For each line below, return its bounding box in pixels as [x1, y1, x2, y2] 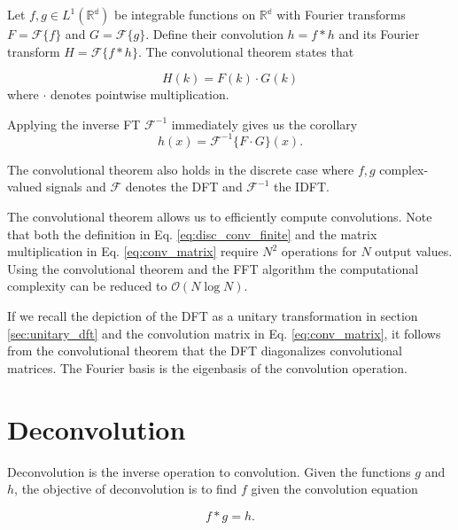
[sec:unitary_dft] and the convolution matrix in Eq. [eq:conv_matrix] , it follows [7, 323, 441, 342]
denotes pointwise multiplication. [50, 85, 229, 104]
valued [7, 177, 43, 196]
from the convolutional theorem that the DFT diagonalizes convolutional [7, 341, 402, 360]
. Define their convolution [145, 25, 283, 43]
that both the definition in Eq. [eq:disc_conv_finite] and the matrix [7, 224, 377, 243]
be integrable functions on [113, 5, 256, 23]
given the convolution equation [251, 479, 418, 498]
